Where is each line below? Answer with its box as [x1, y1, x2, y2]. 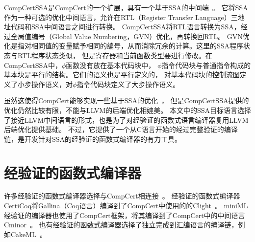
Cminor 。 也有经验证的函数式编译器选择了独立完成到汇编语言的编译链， [4, 220, 238, 230]
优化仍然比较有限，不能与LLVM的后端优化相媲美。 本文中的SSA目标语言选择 [4, 105, 252, 115]
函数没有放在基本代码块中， [66, 60, 155, 70]
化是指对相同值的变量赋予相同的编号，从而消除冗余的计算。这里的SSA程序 [4, 41, 244, 51]
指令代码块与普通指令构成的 [161, 60, 251, 70]
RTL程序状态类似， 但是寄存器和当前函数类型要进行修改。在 [17, 50, 212, 60]
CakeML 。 [10, 229, 47, 239]
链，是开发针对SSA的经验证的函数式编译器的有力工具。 [4, 133, 182, 144]
